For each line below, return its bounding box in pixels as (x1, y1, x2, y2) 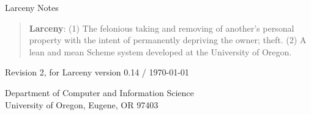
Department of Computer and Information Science (5, 86, 194, 99)
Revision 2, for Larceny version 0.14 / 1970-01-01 (5, 66, 189, 78)
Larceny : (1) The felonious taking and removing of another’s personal (29, 21, 294, 34)
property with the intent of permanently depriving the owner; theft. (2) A (29, 33, 307, 46)
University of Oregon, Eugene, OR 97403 (5, 98, 159, 111)
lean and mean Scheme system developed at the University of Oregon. (29, 45, 292, 58)
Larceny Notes (5, 1, 59, 13)
